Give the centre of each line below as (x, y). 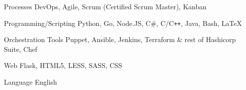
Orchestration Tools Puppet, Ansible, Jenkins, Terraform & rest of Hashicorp (120, 39)
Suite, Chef (21, 49)
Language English (31, 82)
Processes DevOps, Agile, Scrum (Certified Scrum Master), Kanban (105, 6)
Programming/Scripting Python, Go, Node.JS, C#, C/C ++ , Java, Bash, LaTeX (123, 23)
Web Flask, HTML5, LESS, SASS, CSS (63, 65)
